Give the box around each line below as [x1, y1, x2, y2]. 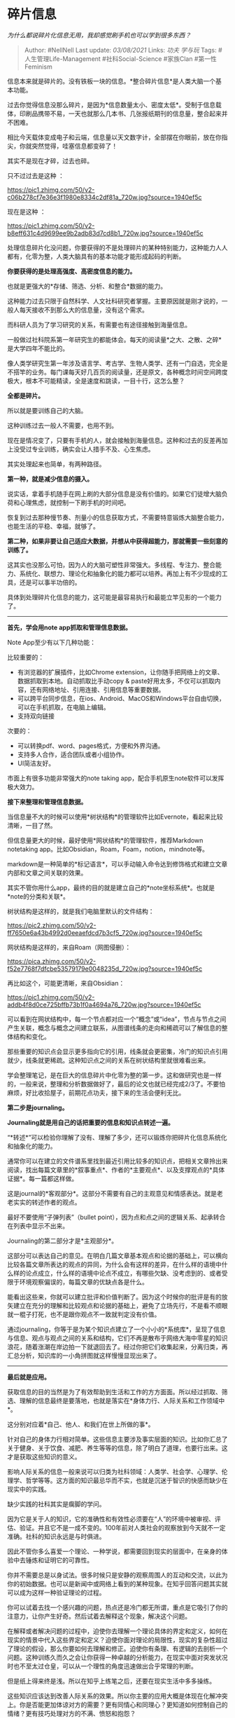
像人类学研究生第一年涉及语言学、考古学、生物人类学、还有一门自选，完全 [7, 359, 222, 367]
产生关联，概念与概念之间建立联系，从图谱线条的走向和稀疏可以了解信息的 [7, 1023, 222, 1032]
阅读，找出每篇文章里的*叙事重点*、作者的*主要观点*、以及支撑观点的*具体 [7, 1165, 225, 1174]
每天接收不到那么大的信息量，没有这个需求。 [19, 306, 148, 314]
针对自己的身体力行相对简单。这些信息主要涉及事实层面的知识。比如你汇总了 [7, 1435, 228, 1443]
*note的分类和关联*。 [7, 892, 70, 901]
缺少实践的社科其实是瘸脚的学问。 [7, 1499, 106, 1508]
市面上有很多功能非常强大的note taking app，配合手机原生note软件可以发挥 [7, 774, 225, 782]
